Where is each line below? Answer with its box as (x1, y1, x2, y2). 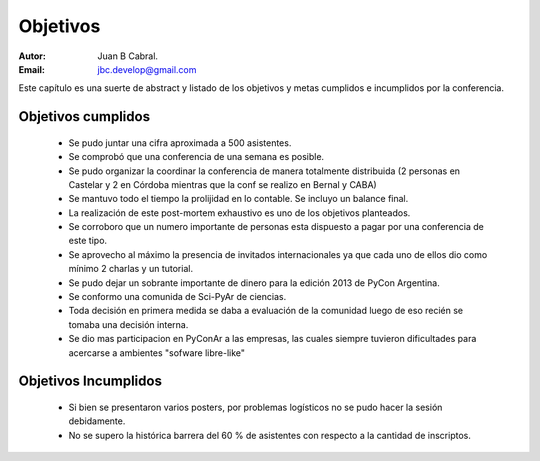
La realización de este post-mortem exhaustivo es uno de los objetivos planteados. (68, 206, 411, 219)
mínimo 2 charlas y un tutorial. (68, 263, 194, 275)
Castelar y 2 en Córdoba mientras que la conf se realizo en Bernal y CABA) (68, 178, 377, 190)
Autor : (18, 50, 47, 62)
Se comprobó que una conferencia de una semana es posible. (68, 151, 325, 163)
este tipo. (68, 235, 108, 247)
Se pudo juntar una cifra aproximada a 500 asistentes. (68, 136, 292, 149)
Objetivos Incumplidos (18, 373, 162, 390)
